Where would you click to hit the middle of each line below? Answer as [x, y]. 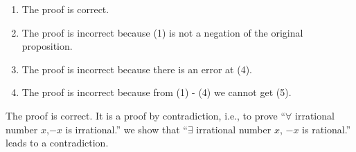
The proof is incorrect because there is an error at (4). [137, 69]
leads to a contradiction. [57, 143]
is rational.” [327, 129]
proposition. [47, 46]
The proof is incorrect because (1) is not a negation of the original [162, 32]
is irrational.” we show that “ [126, 129]
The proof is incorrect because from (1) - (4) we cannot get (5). [157, 92]
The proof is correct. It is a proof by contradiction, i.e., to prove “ [146, 115]
